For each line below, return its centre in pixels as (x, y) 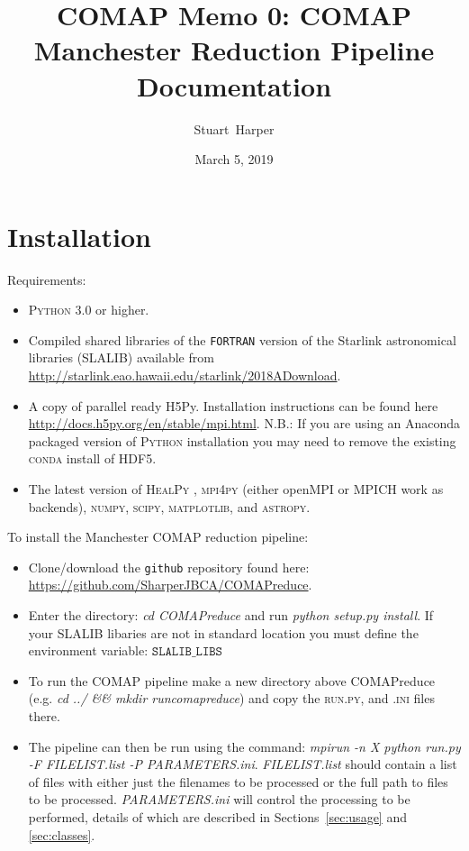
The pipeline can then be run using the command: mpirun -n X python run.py (244, 746)
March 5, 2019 (234, 159)
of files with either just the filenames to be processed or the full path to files (238, 781)
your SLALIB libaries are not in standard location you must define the (223, 632)
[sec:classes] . (62, 834)
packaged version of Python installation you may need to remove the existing (242, 440)
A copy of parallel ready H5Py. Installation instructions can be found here (233, 405)
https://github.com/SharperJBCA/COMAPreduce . (170, 585)
